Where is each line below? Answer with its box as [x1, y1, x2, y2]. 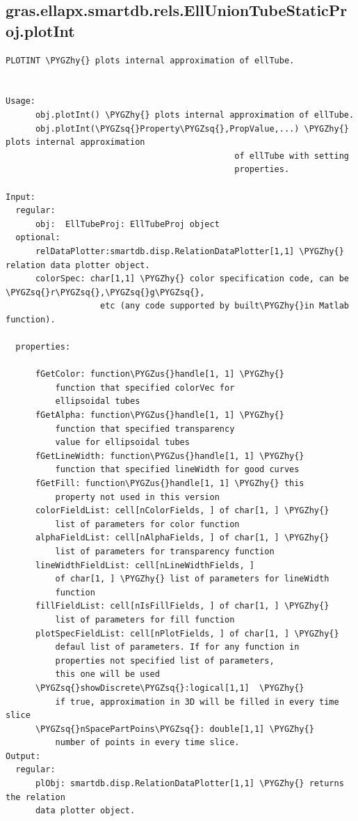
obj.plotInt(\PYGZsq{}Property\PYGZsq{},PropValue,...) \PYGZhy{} [35, 123, 349, 134]
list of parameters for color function [55, 519, 240, 529]
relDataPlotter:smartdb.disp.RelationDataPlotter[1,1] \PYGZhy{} [35, 246, 344, 256]
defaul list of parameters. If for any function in [55, 642, 300, 652]
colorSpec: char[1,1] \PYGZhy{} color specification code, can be [35, 274, 349, 284]
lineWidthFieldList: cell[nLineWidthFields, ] [35, 560, 254, 570]
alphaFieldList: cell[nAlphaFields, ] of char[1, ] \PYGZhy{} [35, 533, 329, 543]
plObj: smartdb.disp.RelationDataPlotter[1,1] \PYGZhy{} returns [35, 779, 344, 789]
